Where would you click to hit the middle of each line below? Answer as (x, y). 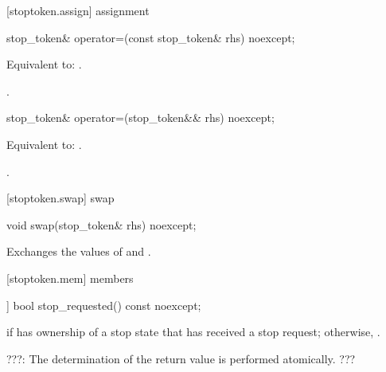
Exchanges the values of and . (79, 251)
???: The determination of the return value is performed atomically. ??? (181, 358)
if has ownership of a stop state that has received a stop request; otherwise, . (193, 332)
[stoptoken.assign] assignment (78, 10)
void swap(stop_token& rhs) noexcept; (101, 224)
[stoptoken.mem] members (70, 278)
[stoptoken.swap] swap (60, 198)
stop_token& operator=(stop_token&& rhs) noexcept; (140, 117)
